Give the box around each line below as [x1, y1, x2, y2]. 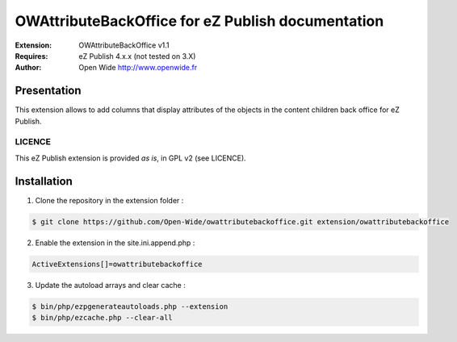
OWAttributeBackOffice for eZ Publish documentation [15, 12, 384, 30]
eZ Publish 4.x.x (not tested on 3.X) [78, 51, 196, 60]
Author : [15, 63, 42, 73]
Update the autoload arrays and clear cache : [35, 280, 186, 290]
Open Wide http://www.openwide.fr [78, 63, 198, 73]
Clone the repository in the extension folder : [35, 195, 184, 205]
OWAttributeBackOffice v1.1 [78, 40, 170, 50]
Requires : [15, 51, 48, 60]
